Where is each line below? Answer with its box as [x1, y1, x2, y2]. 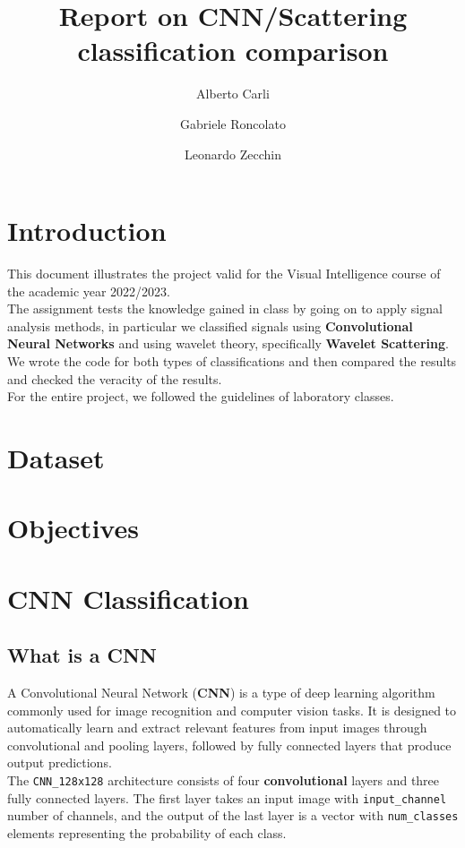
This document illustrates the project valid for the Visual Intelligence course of [7, 264, 441, 283]
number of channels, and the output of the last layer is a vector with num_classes [7, 806, 459, 825]
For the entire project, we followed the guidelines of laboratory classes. [7, 387, 394, 406]
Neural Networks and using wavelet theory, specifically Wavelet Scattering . [7, 334, 449, 353]
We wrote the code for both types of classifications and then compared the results [7, 352, 457, 370]
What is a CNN [7, 641, 157, 669]
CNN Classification [7, 579, 249, 616]
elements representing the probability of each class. [7, 824, 287, 843]
